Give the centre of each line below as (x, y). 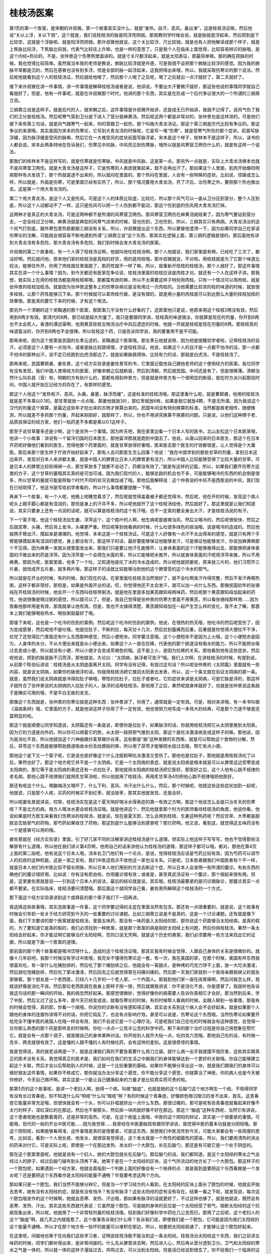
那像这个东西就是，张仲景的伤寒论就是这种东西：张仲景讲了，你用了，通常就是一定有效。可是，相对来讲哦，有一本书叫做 (134, 702)
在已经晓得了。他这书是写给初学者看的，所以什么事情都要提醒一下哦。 (82, 487)
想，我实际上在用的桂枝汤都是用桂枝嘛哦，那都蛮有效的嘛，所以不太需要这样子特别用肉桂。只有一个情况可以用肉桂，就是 (134, 280)
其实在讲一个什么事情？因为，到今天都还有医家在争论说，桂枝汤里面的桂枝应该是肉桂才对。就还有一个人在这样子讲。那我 (134, 273)
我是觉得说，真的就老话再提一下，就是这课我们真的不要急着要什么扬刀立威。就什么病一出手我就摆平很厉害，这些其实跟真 (134, 1051)
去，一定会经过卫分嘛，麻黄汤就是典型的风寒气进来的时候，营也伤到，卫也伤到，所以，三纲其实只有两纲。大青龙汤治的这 (134, 221)
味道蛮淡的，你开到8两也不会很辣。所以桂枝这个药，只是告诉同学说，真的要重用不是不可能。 (105, 331)
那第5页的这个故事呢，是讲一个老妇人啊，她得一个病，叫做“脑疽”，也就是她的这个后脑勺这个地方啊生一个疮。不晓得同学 (133, 1089)
